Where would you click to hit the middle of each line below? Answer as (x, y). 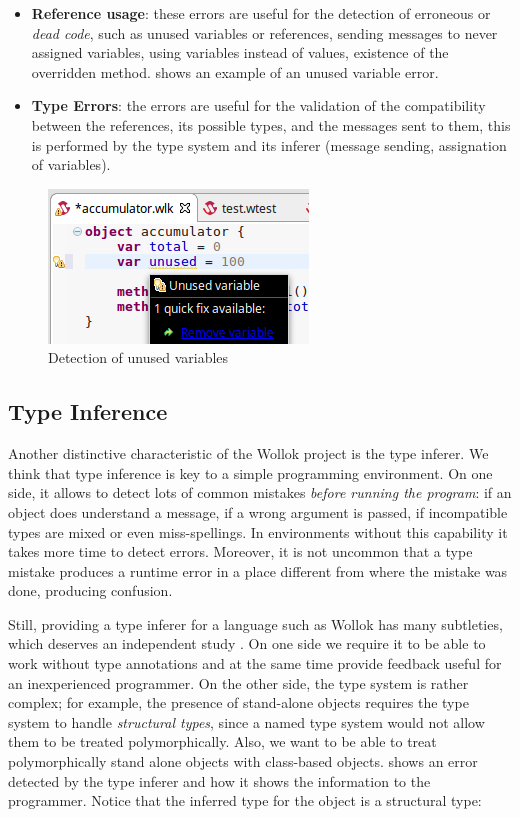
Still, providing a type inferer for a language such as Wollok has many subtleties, (255, 623)
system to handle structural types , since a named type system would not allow (246, 721)
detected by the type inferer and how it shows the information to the (219, 780)
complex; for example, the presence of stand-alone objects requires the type (238, 702)
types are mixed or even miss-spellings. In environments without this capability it (258, 531)
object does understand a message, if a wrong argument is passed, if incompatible (258, 511)
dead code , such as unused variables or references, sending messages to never (264, 32)
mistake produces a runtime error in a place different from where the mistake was (258, 570)
